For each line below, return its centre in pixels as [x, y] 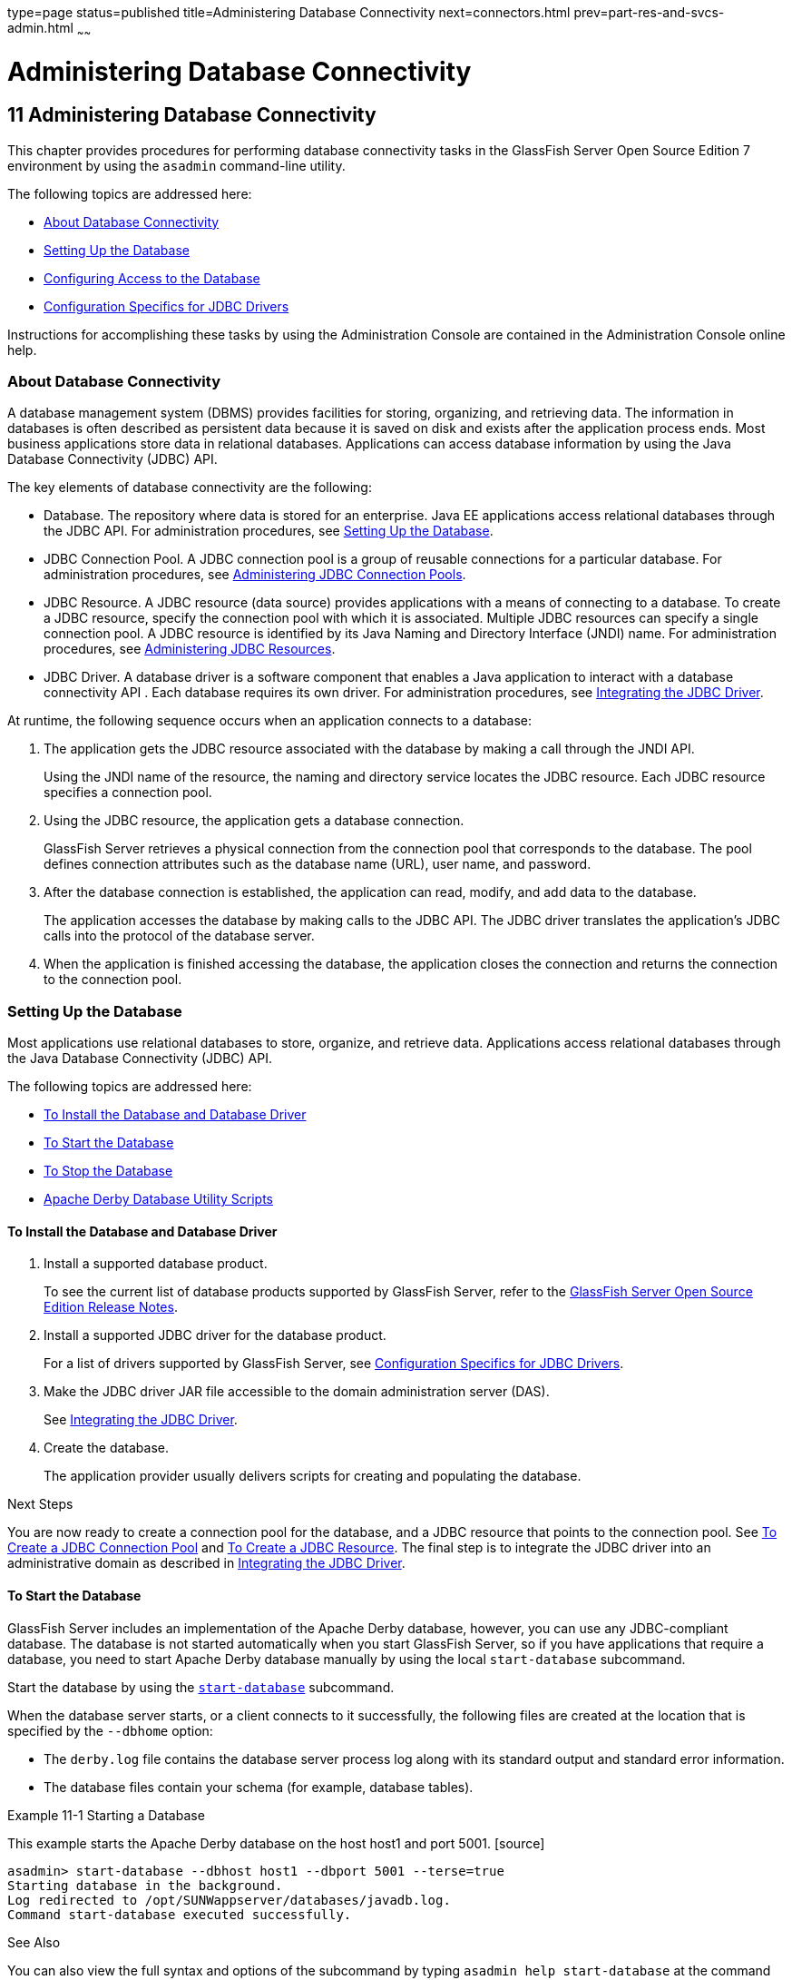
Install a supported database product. [156, 1264]
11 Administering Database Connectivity [192, 115]
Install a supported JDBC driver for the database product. [215, 1335]
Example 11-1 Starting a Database [106, 1815]
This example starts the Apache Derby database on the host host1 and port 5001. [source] [276, 1843]
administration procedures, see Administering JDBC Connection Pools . [255, 575]
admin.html [40, 28]
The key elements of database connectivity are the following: [190, 488]
